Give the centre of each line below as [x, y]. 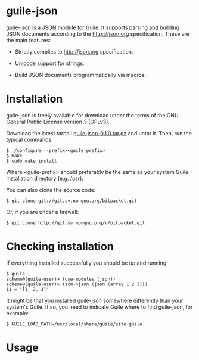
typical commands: [30, 139]
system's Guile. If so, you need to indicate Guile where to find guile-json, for [99, 307]
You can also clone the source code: [51, 190]
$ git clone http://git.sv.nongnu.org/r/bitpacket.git [76, 223]
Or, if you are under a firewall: [43, 212]
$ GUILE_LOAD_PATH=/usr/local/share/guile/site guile [74, 324]
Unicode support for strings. [49, 63]
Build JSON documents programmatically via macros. [80, 75]
